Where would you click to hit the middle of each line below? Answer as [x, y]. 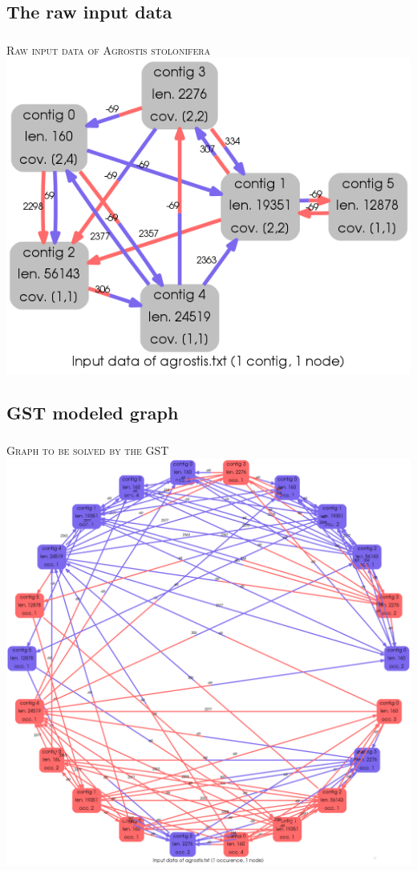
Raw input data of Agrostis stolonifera [109, 49]
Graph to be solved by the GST [88, 450]
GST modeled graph [93, 412]
